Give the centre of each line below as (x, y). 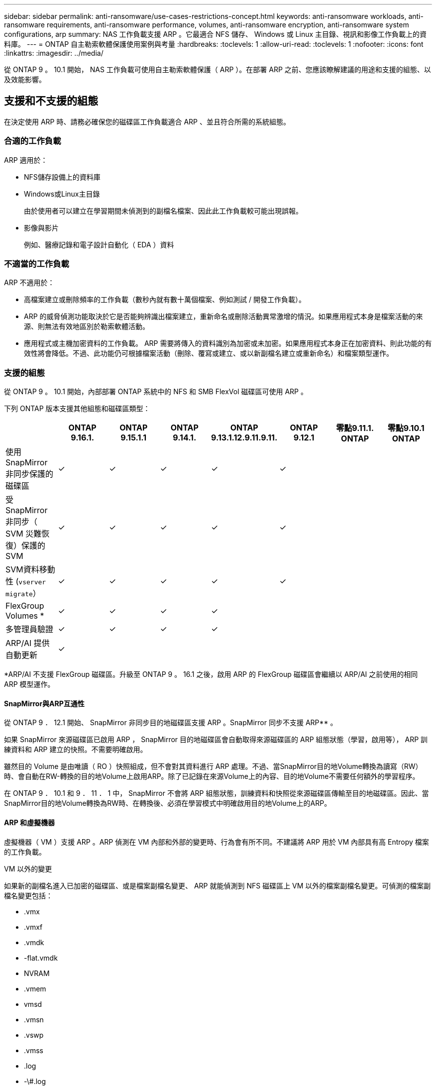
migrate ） (23, 594)
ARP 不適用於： (29, 283)
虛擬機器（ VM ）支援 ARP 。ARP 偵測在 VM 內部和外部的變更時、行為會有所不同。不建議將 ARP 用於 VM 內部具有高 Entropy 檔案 (217, 842)
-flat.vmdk (41, 958)
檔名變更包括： (28, 895)
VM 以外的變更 (28, 869)
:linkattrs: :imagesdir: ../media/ (54, 53)
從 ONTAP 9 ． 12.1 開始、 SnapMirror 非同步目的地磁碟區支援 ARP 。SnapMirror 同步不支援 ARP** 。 (171, 723)
